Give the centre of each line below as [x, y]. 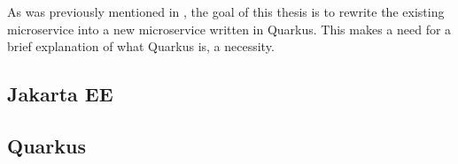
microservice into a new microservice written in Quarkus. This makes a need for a [229, 29]
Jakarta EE [60, 94]
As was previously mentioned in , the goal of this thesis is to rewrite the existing [226, 11]
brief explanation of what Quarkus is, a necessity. [141, 46]
